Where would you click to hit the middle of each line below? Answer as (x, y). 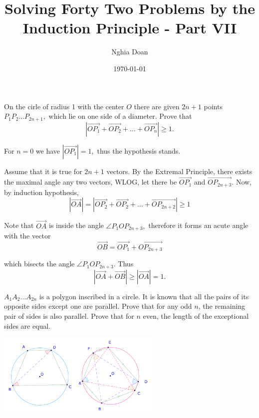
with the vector (27, 236)
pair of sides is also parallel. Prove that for (69, 315)
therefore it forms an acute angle (198, 225)
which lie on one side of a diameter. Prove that (120, 116)
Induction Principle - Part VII (130, 28)
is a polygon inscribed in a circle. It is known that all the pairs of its (144, 296)
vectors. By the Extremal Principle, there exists (179, 171)
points (213, 106)
